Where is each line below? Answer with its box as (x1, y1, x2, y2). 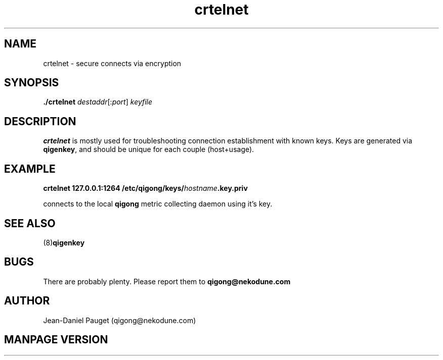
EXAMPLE (4, 162, 56, 175)
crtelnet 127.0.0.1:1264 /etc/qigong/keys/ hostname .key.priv (43, 184, 248, 193)
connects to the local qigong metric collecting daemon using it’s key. (43, 199, 273, 209)
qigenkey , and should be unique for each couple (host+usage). (43, 145, 254, 154)
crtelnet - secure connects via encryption (43, 59, 182, 68)
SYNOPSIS (4, 76, 59, 89)
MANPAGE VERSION (4, 333, 108, 346)
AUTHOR (4, 294, 50, 307)
